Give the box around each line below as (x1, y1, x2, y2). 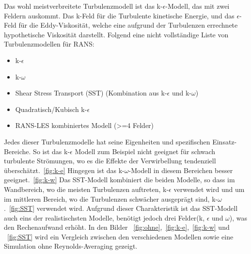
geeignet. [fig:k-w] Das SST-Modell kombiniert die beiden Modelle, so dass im (4, 175, 235, 185)
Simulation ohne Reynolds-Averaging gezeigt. (4, 241, 138, 251)
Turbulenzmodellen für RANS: (4, 39, 94, 49)
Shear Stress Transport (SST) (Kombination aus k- (15, 88, 167, 98)
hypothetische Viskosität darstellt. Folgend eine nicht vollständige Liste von (4, 29, 229, 39)
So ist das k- (33, 146, 70, 156)
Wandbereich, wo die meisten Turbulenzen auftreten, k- (4, 184, 169, 194)
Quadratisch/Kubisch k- (15, 104, 87, 114)
